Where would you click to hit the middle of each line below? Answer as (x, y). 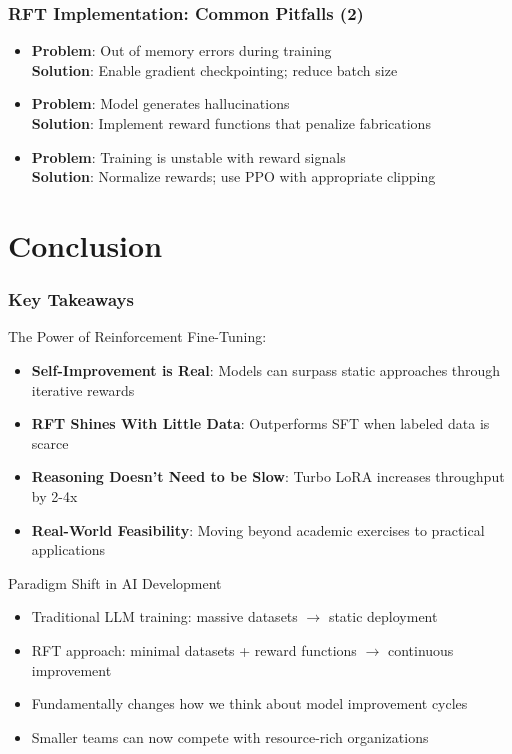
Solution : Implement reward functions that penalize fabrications (231, 123)
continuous (420, 649)
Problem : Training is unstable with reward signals (188, 156)
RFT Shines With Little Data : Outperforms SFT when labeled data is (260, 423)
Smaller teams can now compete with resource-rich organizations (230, 736)
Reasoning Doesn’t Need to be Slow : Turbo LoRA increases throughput (268, 476)
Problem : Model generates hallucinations (160, 103)
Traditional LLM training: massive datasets (164, 616)
